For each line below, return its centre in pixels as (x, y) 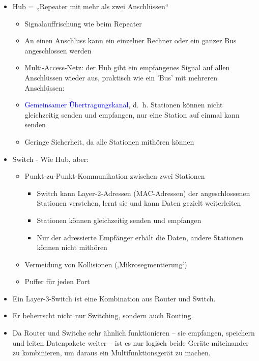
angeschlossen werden (58, 50)
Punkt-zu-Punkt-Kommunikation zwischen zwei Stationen (115, 176)
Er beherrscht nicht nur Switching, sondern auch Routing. (103, 315)
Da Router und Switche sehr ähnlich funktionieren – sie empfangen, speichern (134, 333)
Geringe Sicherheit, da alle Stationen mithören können (109, 141)
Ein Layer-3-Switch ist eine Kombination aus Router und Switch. (114, 298)
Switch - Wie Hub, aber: (51, 159)
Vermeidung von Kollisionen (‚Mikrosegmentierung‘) (106, 264)
